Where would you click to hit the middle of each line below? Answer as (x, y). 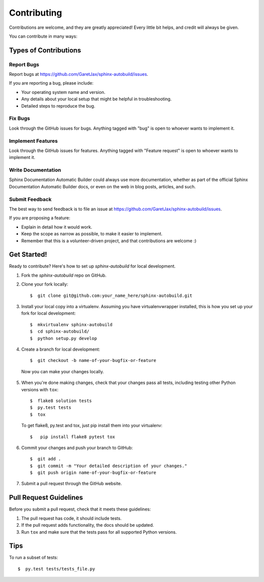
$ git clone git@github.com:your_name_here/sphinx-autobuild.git (111, 295)
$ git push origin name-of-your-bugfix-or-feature (93, 473)
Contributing (35, 13)
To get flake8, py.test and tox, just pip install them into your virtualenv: (92, 425)
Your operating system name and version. (63, 92)
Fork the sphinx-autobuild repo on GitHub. (64, 275)
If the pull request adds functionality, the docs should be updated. (88, 525)
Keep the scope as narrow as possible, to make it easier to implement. (92, 234)
